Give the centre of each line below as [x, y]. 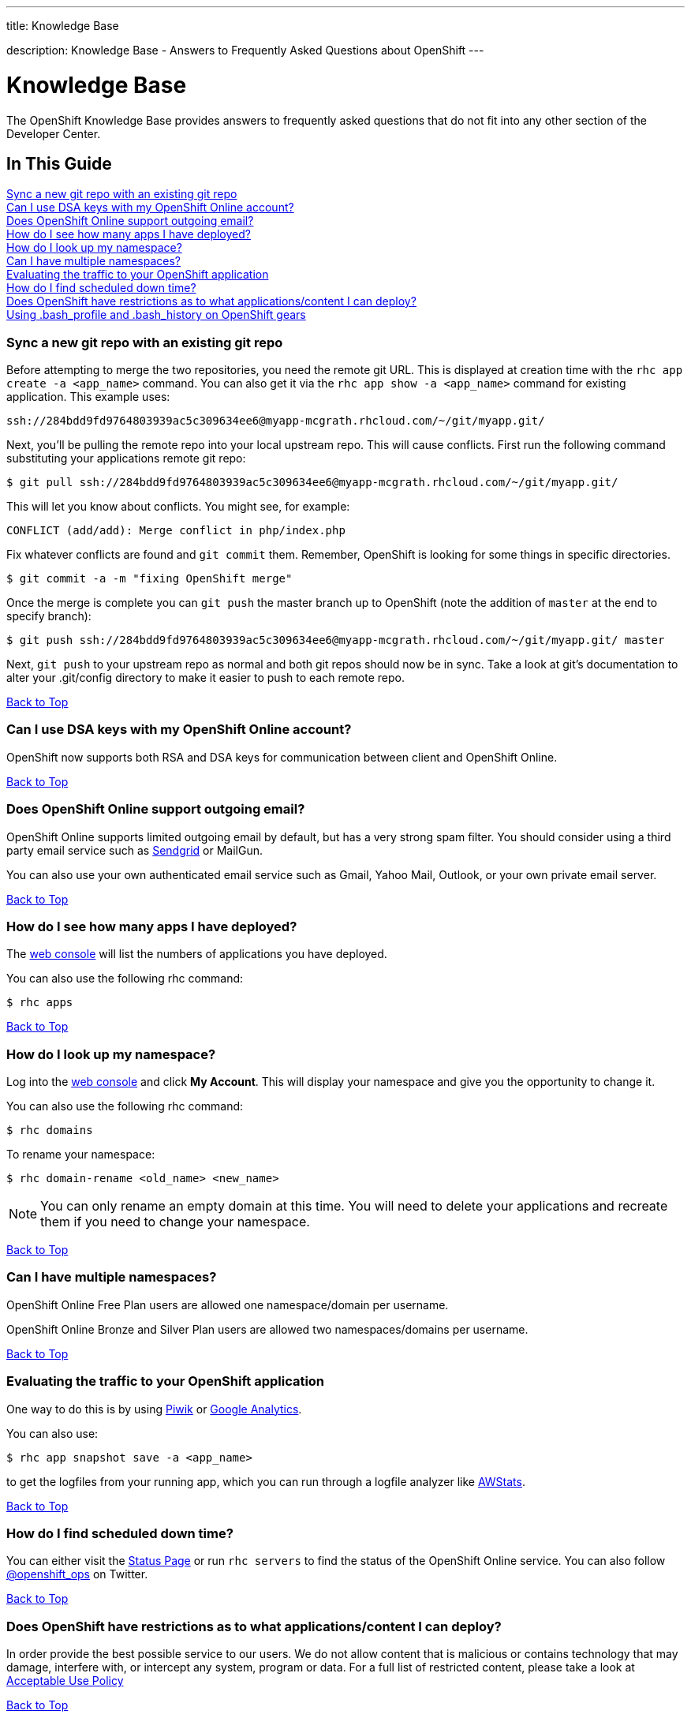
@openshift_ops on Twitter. [77, 1574]
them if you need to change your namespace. [175, 1222]
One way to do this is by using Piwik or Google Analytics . [154, 1409]
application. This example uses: [88, 397]
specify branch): [49, 616]
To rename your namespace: [81, 1155]
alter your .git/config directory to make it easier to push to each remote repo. [206, 678]
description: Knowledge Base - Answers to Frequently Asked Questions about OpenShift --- [245, 50]
